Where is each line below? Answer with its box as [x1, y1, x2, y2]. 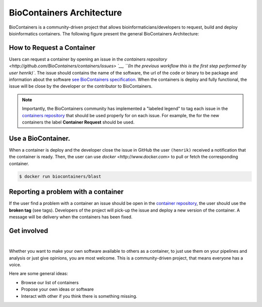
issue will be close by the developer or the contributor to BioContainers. [9, 83, 153, 89]
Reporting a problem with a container [9, 188, 124, 196]
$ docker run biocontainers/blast [19, 173, 101, 179]
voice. [9, 262, 21, 267]
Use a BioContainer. [9, 134, 70, 142]
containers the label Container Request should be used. [22, 119, 135, 125]
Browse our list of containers [21, 279, 79, 285]
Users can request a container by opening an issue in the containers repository [9, 56, 167, 62]
